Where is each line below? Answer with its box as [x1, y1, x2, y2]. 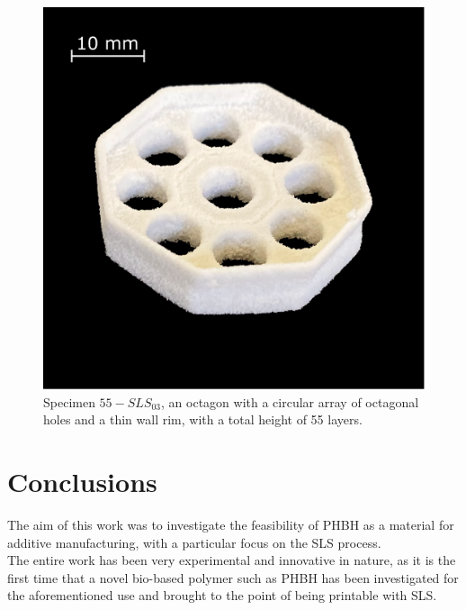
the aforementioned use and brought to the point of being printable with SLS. [7, 586, 437, 605]
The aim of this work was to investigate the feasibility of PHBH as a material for [7, 514, 454, 533]
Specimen [43, 392, 95, 411]
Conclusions [7, 462, 157, 499]
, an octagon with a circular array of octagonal [161, 392, 419, 411]
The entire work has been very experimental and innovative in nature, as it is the [7, 551, 456, 569]
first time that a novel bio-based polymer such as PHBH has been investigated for [7, 568, 459, 587]
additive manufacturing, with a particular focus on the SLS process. [7, 533, 381, 551]
